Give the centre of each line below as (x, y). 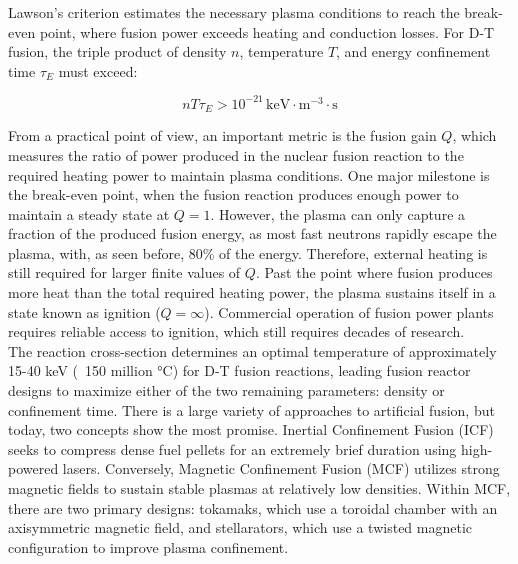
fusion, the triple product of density (117, 51)
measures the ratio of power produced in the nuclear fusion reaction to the (236, 154)
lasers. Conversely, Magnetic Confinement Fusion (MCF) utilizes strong (281, 468)
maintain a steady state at (89, 213)
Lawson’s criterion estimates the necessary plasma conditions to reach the (234, 12)
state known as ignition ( (84, 311)
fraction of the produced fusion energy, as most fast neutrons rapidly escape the (252, 233)
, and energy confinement (413, 51)
